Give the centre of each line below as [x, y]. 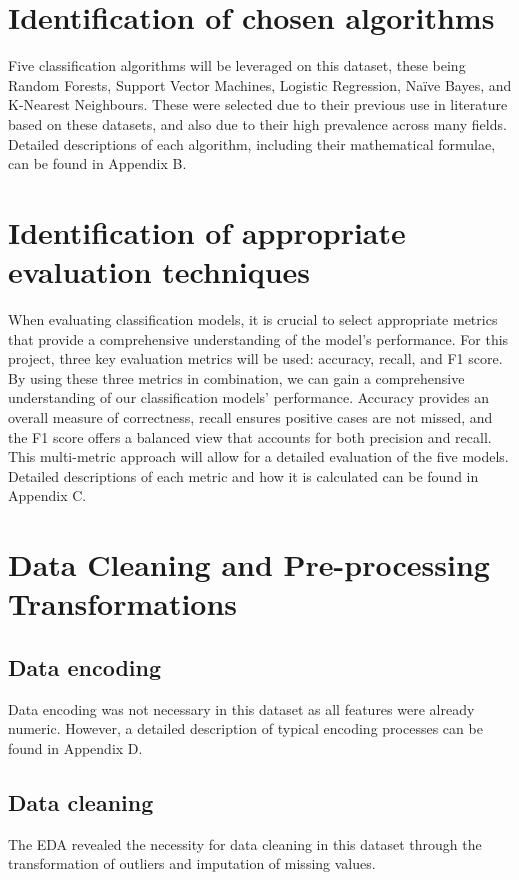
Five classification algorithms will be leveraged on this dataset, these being [237, 65]
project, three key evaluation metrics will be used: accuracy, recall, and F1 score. [255, 358]
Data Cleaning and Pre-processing [249, 564]
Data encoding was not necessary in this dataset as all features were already [241, 708]
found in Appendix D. [75, 747]
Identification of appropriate [207, 231]
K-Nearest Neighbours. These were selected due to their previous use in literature [258, 104]
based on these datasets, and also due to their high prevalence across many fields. [257, 123]
